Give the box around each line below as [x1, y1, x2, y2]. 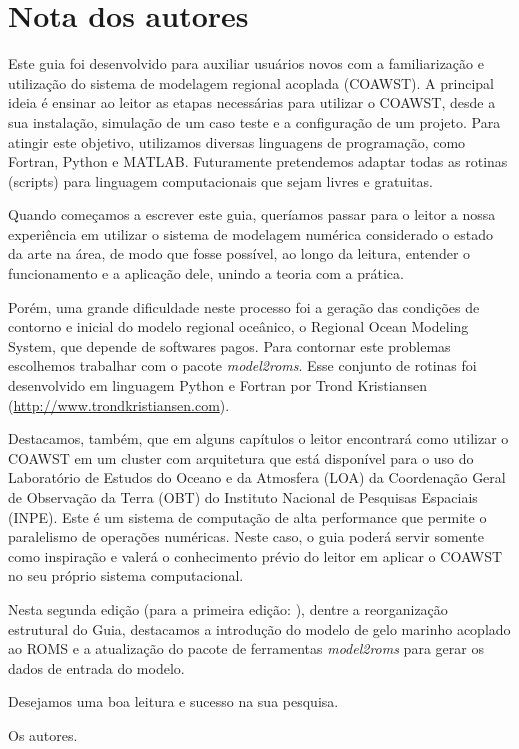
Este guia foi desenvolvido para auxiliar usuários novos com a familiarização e [8, 53, 484, 74]
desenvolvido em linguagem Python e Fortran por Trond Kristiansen [8, 375, 427, 396]
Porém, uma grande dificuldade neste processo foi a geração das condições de [8, 296, 480, 317]
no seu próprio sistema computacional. [8, 565, 244, 586]
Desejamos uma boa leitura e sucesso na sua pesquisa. [8, 691, 339, 712]
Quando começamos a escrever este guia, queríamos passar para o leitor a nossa [8, 204, 496, 225]
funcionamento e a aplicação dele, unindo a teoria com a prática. [8, 263, 404, 284]
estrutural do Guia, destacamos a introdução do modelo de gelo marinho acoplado [8, 618, 511, 639]
